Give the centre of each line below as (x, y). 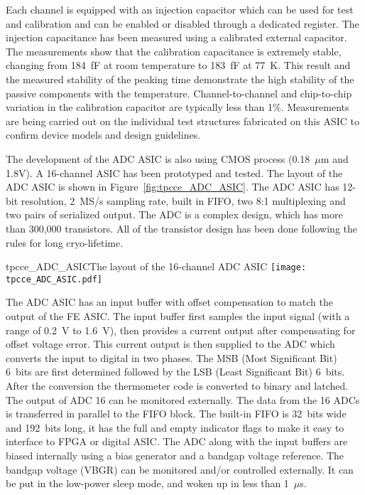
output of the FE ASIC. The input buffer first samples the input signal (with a (178, 316)
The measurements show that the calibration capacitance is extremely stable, (174, 51)
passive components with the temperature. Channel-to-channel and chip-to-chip (179, 93)
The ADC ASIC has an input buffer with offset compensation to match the (169, 302)
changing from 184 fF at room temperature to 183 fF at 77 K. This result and (178, 65)
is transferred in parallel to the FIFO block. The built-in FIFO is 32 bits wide (176, 414)
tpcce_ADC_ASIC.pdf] (54, 279)
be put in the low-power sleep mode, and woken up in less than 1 (147, 483)
